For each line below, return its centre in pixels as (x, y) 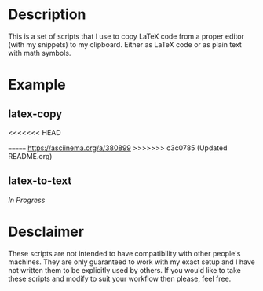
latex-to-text (40, 181)
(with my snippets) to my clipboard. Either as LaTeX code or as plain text (125, 44)
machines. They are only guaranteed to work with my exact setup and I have (131, 262)
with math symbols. (40, 53)
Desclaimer (46, 232)
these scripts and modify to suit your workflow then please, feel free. (120, 278)
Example (37, 85)
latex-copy (35, 114)
